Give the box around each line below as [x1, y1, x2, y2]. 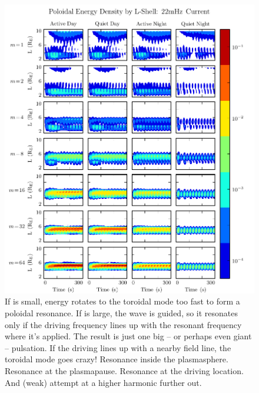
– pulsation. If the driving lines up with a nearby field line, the [5, 341, 231, 353]
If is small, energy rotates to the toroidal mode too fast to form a [5, 295, 240, 307]
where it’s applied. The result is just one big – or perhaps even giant [5, 330, 252, 342]
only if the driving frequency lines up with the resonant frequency [5, 318, 242, 330]
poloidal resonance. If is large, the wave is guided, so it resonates [5, 307, 238, 319]
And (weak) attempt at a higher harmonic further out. [5, 376, 202, 388]
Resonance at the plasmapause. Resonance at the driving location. [5, 365, 244, 376]
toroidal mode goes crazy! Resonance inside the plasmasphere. [5, 353, 228, 365]
